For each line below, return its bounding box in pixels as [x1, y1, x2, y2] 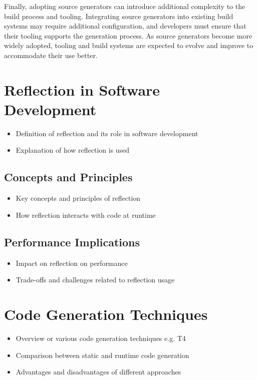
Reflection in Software [4, 79, 160, 100]
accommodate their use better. [4, 50, 98, 60]
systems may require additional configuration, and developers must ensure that [4, 21, 246, 31]
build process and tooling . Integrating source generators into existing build [4, 11, 233, 21]
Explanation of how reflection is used [16, 145, 130, 155]
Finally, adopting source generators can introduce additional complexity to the [4, 1, 245, 11]
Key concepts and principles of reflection [16, 193, 141, 203]
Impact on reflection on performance [16, 257, 128, 268]
